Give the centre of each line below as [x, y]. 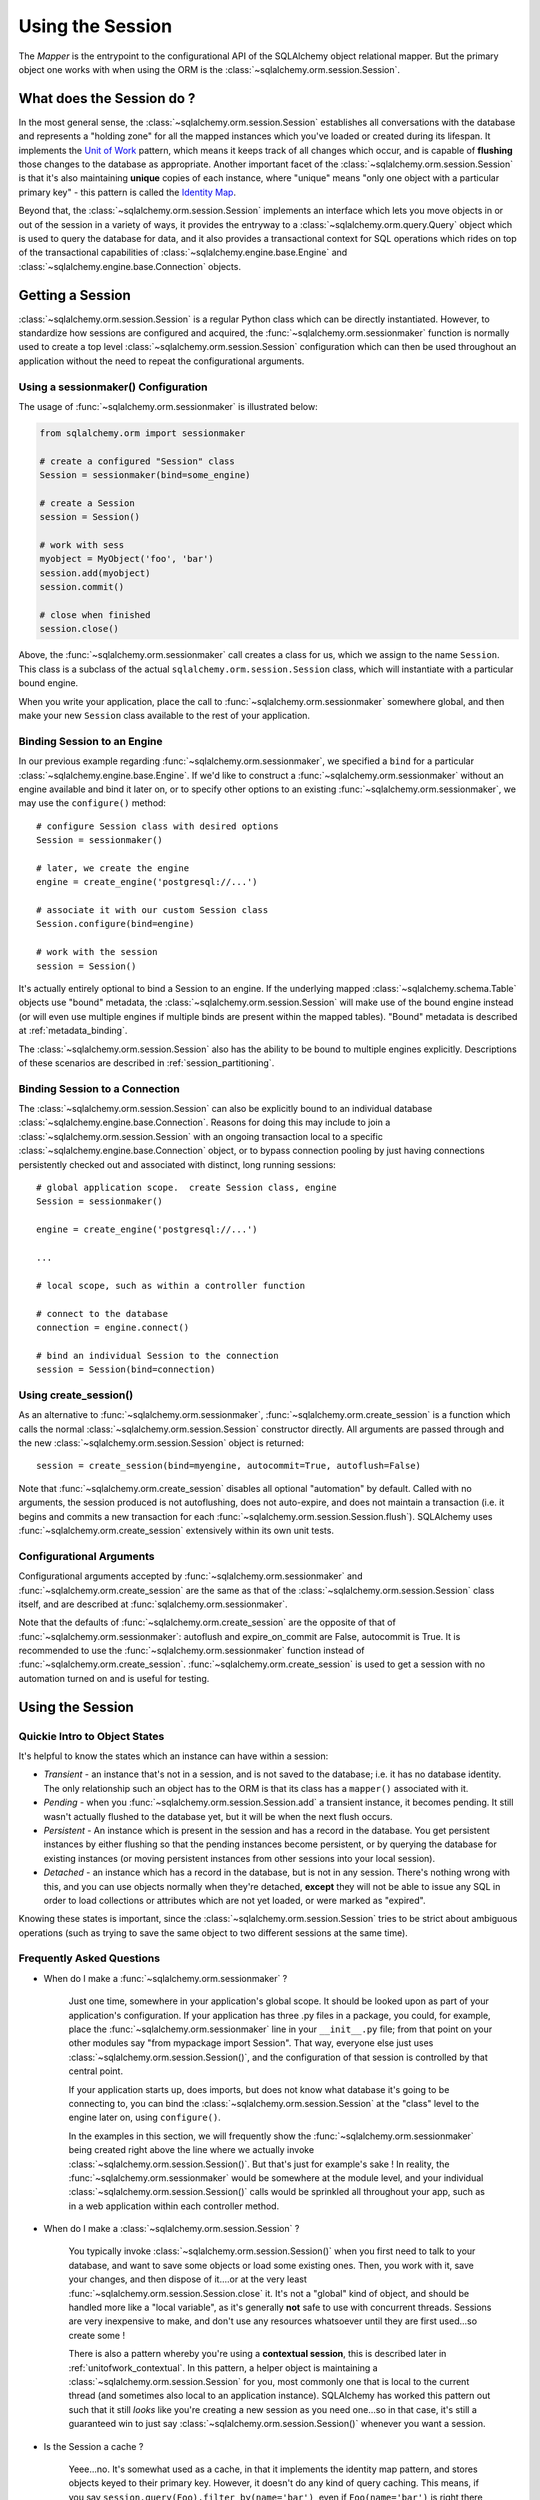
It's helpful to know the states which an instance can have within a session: [173, 1756]
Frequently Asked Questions [89, 1958]
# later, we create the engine [113, 868]
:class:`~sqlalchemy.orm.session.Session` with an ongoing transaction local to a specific [201, 1136]
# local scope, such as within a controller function [170, 1285]
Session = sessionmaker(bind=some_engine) [145, 475]
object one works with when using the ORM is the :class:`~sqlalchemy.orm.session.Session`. [209, 69]
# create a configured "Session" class [137, 461]
